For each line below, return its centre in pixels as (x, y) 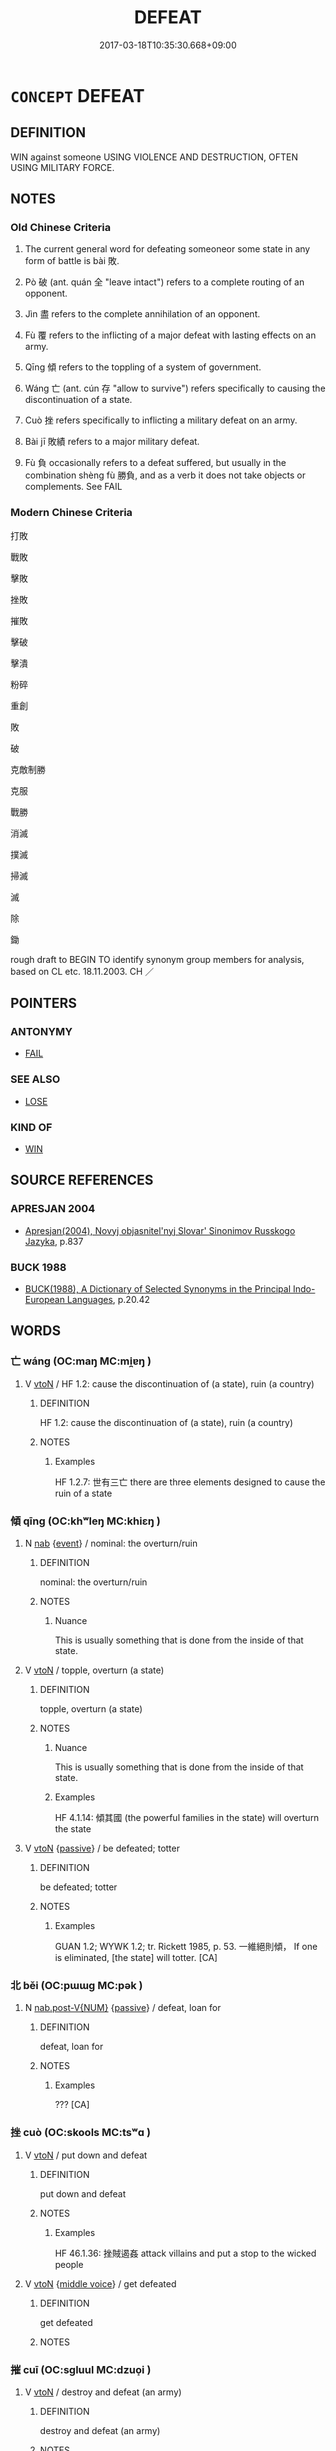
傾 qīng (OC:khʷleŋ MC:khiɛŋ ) (86, 1521)
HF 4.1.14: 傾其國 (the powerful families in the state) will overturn (187, 1817)
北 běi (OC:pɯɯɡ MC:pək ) (76, 1985)
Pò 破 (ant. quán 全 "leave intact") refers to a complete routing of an (164, 282)
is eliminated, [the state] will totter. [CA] (136, 1957)
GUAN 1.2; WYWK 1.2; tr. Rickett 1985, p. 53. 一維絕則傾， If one (186, 1946)
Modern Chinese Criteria (71, 513)
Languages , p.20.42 (108, 1299)
